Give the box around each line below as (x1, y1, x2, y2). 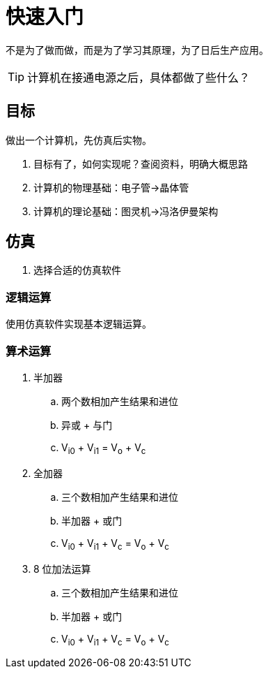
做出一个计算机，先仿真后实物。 (6, 133, 152, 146)
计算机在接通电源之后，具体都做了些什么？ (27, 70, 251, 85)
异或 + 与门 (61, 418, 113, 431)
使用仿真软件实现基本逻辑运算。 (6, 318, 152, 330)
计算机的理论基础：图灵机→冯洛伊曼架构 (33, 205, 219, 217)
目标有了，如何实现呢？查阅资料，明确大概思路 (33, 157, 248, 170)
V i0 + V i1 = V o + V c (61, 441, 146, 456)
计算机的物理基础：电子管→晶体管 (33, 181, 189, 193)
